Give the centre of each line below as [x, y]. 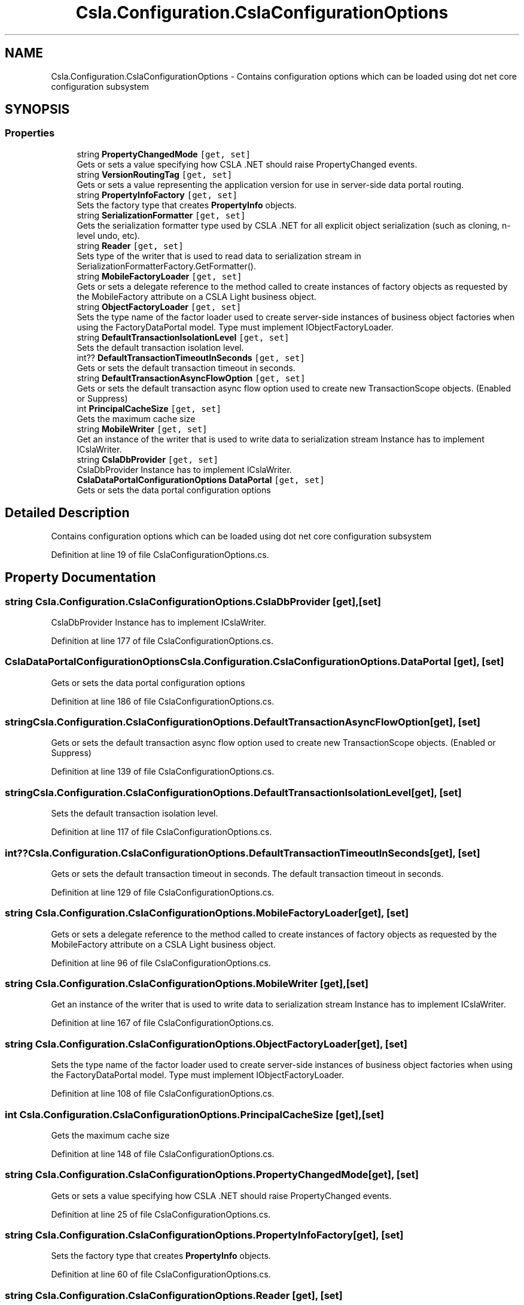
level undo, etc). [108, 235]
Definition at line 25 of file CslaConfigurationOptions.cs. [161, 1214]
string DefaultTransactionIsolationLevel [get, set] [183, 337]
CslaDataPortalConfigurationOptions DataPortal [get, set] [201, 479]
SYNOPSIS [37, 110]
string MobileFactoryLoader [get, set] [159, 276]
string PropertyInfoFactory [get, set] [157, 195]
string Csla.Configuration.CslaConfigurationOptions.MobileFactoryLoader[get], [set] [207, 913]
